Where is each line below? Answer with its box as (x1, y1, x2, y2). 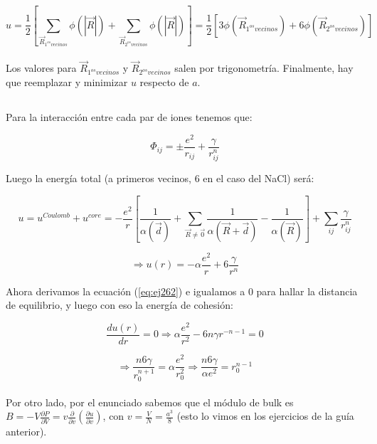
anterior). (6, 424, 47, 439)
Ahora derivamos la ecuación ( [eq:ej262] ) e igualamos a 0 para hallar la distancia (6, 283, 358, 298)
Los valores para (6, 60, 77, 75)
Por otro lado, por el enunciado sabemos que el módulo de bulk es (6, 394, 294, 409)
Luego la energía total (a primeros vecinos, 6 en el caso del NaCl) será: (6, 171, 314, 186)
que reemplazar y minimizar (6, 74, 128, 89)
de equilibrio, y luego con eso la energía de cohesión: (6, 297, 233, 312)
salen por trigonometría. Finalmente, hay (174, 60, 354, 75)
